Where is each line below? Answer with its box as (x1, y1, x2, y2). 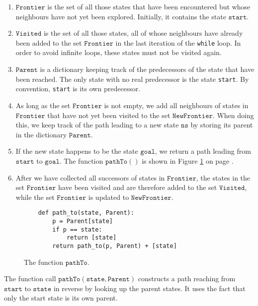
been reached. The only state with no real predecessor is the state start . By (15, 73, 249, 84)
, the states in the (196, 172, 251, 183)
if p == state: (52, 226, 102, 233)
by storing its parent (190, 120, 253, 130)
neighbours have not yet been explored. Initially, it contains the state (15, 11, 226, 21)
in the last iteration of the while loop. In (115, 37, 241, 48)
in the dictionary (15, 129, 67, 139)
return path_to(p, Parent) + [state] (52, 242, 177, 249)
